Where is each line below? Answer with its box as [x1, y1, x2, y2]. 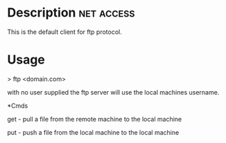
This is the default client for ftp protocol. [7, 28, 123, 36]
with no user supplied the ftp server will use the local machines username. [7, 88, 220, 96]
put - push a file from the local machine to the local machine [7, 128, 180, 136]
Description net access [7, 5, 135, 21]
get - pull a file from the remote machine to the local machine [7, 115, 182, 123]
